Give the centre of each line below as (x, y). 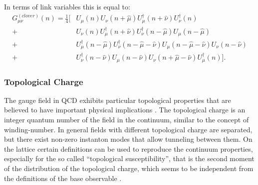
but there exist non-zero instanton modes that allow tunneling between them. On (128, 139)
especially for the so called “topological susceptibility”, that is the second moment (129, 158)
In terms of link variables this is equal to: (67, 6)
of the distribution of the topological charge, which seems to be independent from (129, 168)
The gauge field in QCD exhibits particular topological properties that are (118, 100)
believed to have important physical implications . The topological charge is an (125, 110)
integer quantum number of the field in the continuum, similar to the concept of (127, 120)
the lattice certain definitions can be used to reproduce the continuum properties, (129, 148)
